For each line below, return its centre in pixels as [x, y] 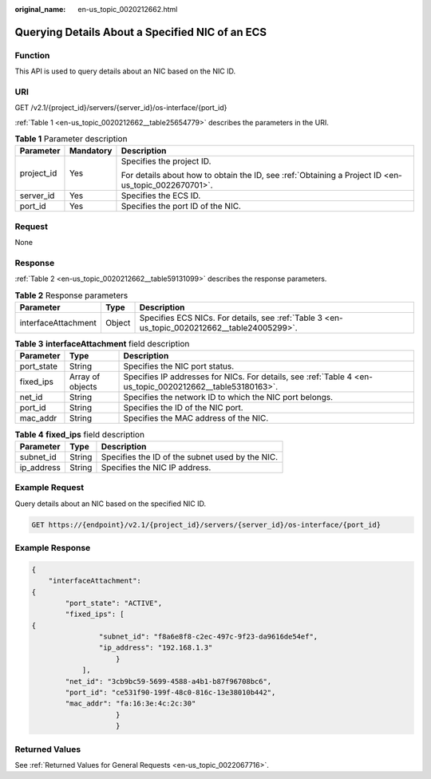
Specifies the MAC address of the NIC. [196, 418]
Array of [85, 377]
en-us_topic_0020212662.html [128, 9]
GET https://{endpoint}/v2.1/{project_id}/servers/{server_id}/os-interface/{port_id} [206, 524]
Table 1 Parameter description [71, 139]
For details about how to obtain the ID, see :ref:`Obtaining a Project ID [251, 176]
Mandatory [91, 151]
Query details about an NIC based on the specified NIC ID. [111, 504]
